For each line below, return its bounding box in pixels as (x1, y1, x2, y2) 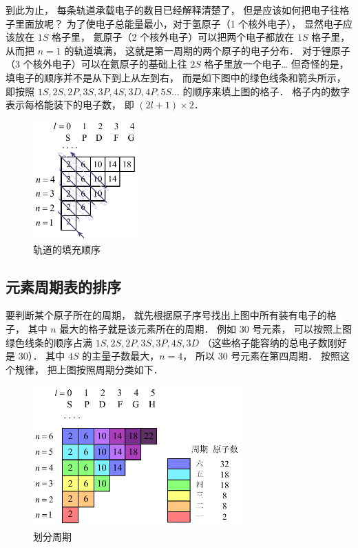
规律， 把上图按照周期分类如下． (14, 362, 163, 376)
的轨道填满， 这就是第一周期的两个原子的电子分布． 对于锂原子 (64, 43, 350, 57)
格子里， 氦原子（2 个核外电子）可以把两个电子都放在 (51, 30, 295, 44)
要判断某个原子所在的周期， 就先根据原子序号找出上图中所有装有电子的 (6, 308, 327, 322)
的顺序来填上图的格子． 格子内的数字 (182, 84, 350, 98)
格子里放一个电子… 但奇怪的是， (204, 57, 349, 71)
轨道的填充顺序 (33, 242, 101, 256)
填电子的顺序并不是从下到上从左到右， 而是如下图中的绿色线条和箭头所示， (6, 70, 346, 84)
